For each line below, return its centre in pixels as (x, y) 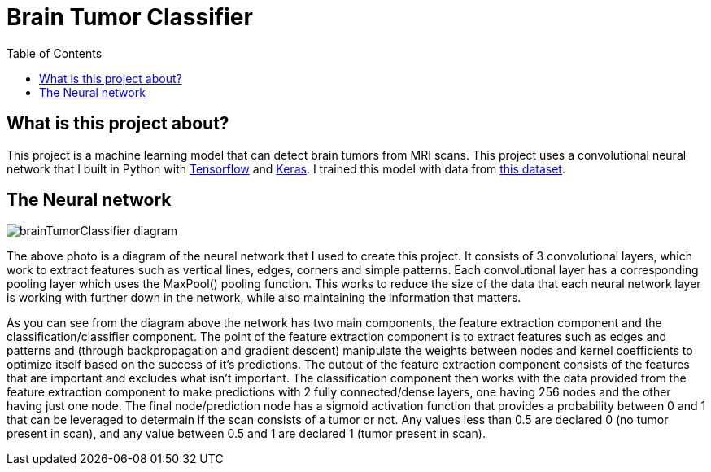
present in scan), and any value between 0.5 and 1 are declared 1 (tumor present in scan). (246, 434)
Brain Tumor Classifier (130, 17)
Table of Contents (55, 53)
